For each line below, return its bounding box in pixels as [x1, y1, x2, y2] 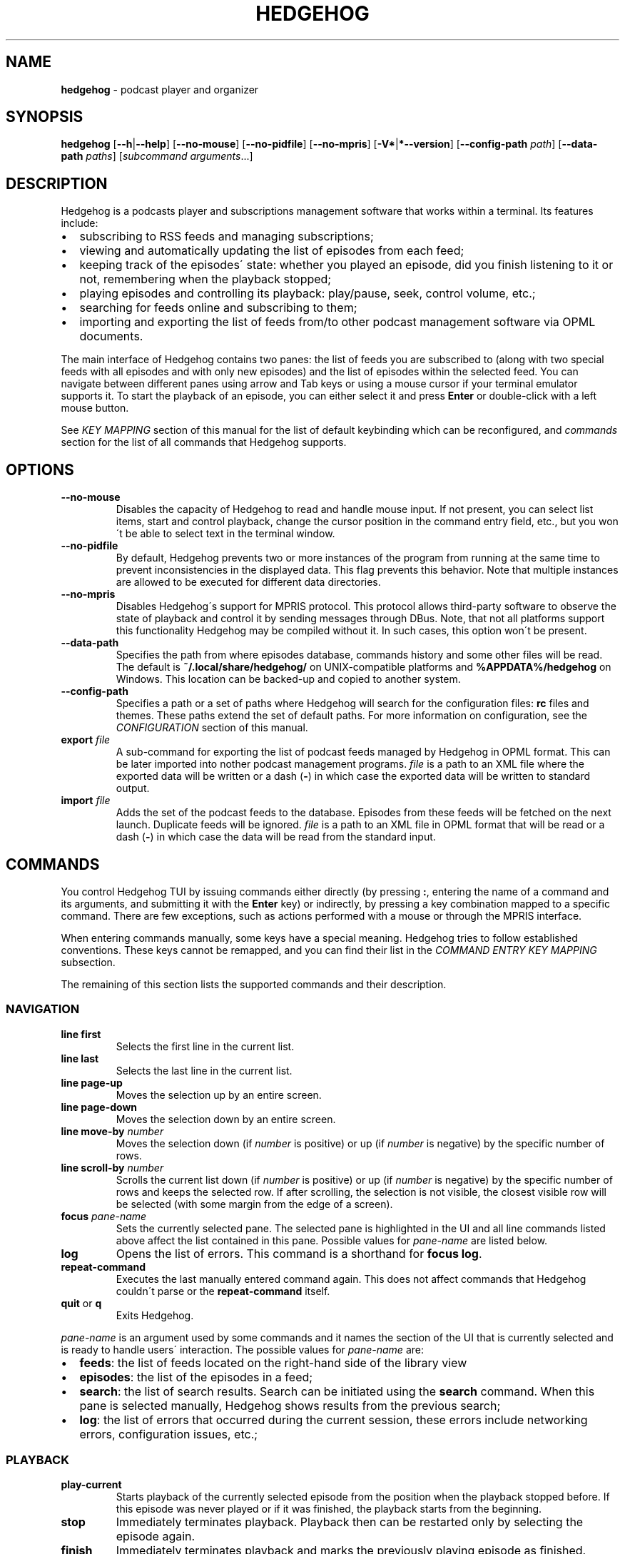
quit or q [61, 1296, 102, 1309]
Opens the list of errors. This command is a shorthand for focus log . [116, 1246, 482, 1261]
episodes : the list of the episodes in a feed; [79, 1369, 313, 1384]
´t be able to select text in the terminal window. [116, 527, 335, 540]
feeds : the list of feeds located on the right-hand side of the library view [79, 1355, 467, 1370]
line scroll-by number [61, 1161, 164, 1174]
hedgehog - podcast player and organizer [61, 83, 259, 96]
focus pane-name [61, 1209, 147, 1222]
